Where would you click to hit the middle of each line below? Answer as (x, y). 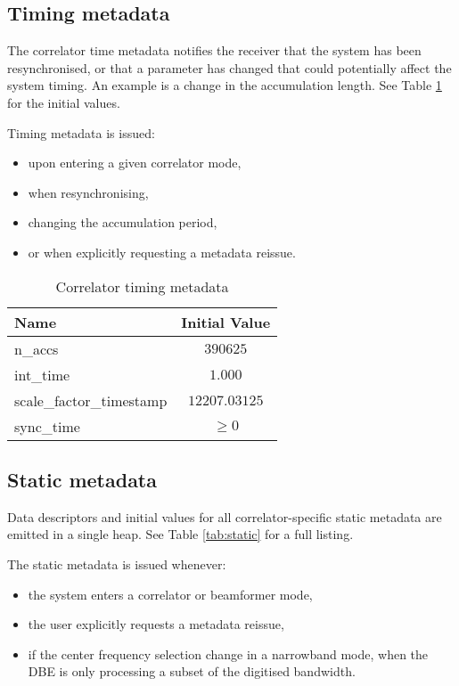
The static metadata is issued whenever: (117, 563)
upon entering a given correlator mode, (135, 163)
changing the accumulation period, (123, 222)
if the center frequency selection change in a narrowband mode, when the (228, 653)
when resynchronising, (88, 192)
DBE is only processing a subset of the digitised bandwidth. (192, 671)
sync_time (47, 426)
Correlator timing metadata (142, 286)
